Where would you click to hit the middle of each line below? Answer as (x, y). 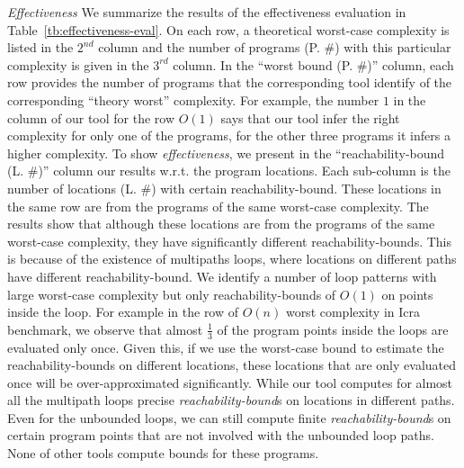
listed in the (40, 47)
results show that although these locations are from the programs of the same (221, 224)
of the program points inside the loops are (333, 329)
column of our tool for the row (91, 117)
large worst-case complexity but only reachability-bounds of (172, 294)
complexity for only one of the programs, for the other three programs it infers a (229, 135)
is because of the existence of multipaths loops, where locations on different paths (232, 259)
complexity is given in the (78, 64)
